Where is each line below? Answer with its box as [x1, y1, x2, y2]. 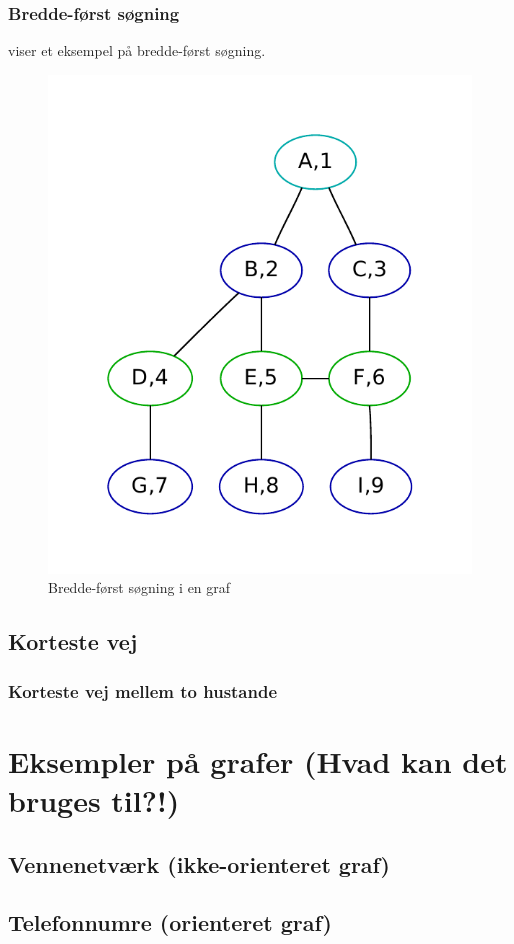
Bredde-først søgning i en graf [48, 577, 231, 598]
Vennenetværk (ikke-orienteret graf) [8, 848, 391, 879]
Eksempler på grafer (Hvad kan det [8, 740, 508, 781]
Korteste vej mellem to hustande [8, 678, 278, 703]
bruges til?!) [8, 779, 180, 820]
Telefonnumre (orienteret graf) [8, 907, 332, 938]
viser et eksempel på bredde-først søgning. [8, 40, 266, 61]
